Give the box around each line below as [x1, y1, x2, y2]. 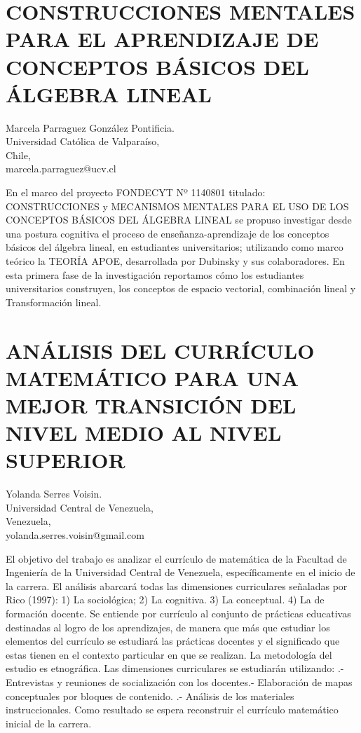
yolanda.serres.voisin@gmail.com [6, 528, 144, 542]
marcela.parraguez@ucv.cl [6, 161, 116, 176]
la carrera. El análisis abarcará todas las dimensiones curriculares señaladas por [6, 578, 348, 593]
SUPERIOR [6, 446, 125, 474]
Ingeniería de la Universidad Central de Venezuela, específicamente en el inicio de [6, 565, 355, 580]
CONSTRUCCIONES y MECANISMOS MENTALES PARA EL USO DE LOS [6, 198, 349, 213]
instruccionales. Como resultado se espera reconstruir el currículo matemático [6, 702, 339, 717]
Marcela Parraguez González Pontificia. [6, 120, 175, 135]
